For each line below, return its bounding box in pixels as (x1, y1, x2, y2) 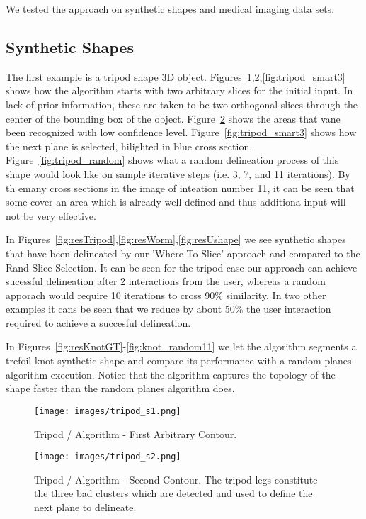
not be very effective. (6, 208, 96, 223)
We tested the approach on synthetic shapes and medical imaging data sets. (6, 1, 335, 16)
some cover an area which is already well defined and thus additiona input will (6, 194, 346, 209)
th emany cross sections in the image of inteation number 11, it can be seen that (6, 180, 355, 195)
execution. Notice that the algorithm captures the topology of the (50, 367, 336, 381)
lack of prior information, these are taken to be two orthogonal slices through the (6, 96, 358, 111)
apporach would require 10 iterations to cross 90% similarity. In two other (6, 287, 326, 302)
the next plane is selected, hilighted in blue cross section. (6, 138, 253, 153)
